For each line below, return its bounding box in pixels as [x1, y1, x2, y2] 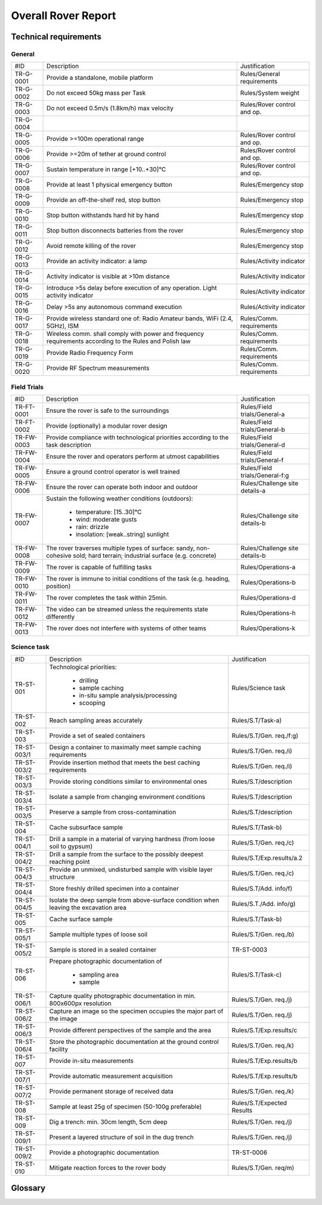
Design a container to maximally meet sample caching [49, 743, 202, 751]
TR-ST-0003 [231, 946, 268, 954]
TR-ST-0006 [231, 1148, 268, 1157]
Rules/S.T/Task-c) [231, 970, 282, 978]
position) [45, 582, 71, 591]
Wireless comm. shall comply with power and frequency [47, 330, 204, 338]
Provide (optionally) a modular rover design [45, 422, 168, 430]
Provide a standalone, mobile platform [47, 73, 153, 82]
